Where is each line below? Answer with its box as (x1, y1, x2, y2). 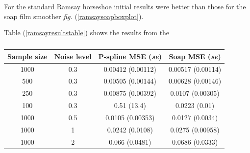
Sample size (7, 51, 48, 61)
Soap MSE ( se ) (169, 51, 221, 61)
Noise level (54, 51, 92, 61)
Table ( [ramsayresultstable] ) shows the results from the (4, 27, 170, 38)
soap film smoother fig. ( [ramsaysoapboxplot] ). (4, 11, 144, 21)
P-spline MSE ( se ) (98, 51, 162, 61)
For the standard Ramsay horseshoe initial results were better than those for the (4, 1, 246, 11)
